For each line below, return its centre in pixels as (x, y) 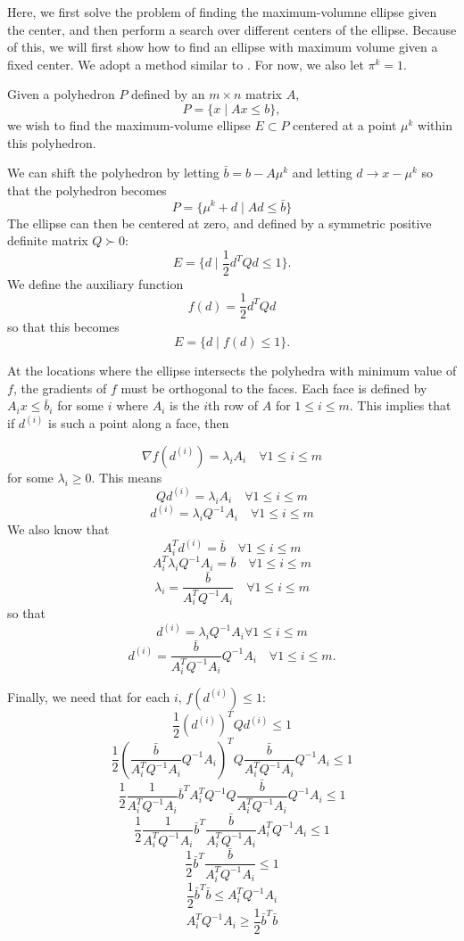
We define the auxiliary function (95, 283)
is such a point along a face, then (139, 423)
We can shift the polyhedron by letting (113, 173)
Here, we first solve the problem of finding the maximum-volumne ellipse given (222, 12)
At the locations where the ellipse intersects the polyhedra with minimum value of (232, 371)
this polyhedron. (52, 142)
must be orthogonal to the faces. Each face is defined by (274, 388)
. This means (127, 477)
